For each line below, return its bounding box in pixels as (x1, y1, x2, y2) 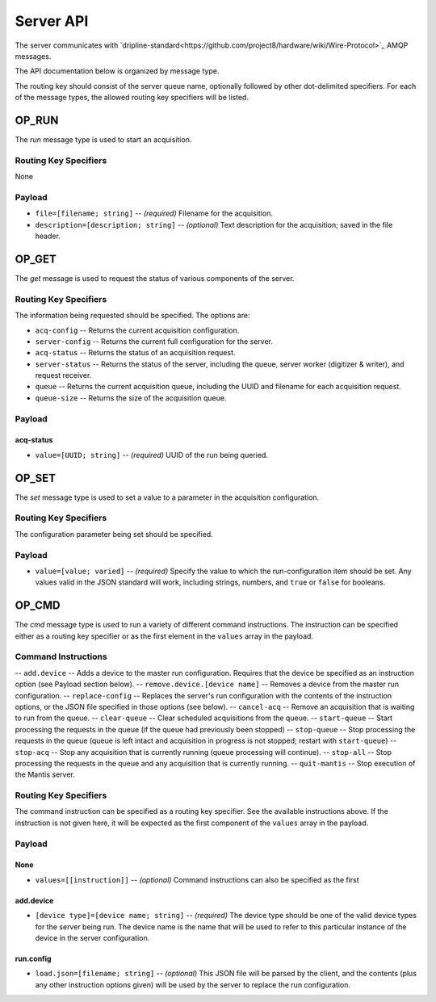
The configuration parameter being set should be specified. (15, 529, 213, 539)
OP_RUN (15, 113, 59, 127)
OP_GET (15, 252, 57, 266)
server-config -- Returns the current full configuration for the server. (35, 336, 274, 346)
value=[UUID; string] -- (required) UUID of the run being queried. (35, 450, 268, 459)
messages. (15, 51, 52, 61)
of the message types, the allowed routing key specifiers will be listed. (15, 93, 249, 103)
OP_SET (15, 471, 57, 484)
